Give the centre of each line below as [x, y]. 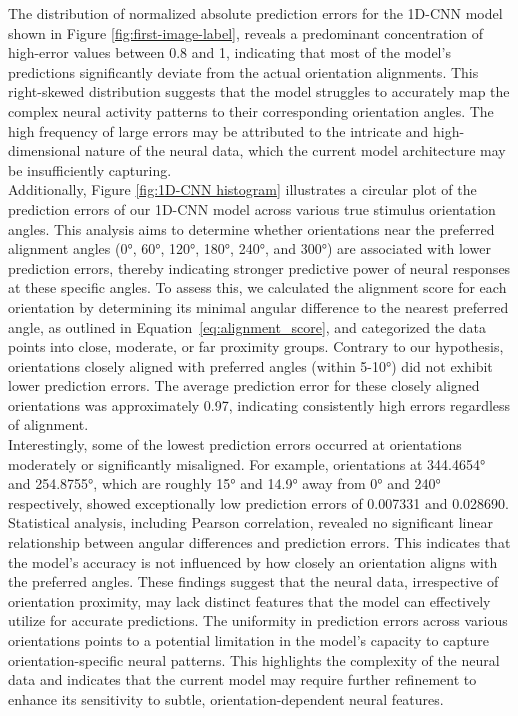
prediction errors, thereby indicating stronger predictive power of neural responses [259, 267]
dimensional [44, 150]
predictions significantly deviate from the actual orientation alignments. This [243, 71]
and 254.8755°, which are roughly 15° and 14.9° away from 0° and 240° [224, 483]
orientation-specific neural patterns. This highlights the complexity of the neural [254, 659]
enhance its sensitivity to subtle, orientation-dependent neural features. [226, 698]
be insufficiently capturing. [90, 169]
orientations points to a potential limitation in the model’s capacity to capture [248, 640]
